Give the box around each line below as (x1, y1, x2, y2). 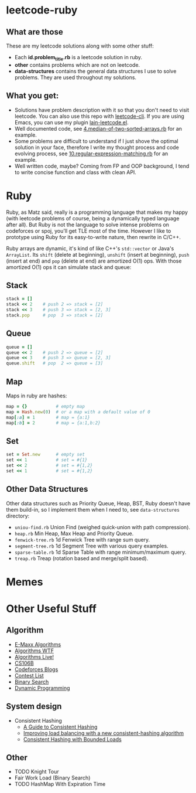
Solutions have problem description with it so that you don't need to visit (14, 106, 190, 113)
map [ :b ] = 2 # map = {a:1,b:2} (6, 420, 101, 426)
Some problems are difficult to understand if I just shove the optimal (14, 137, 178, 144)
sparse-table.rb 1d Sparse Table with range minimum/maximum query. (14, 549, 187, 556)
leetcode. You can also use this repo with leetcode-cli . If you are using (14, 113, 184, 120)
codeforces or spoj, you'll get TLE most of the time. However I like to (6, 227, 171, 234)
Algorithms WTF (14, 647, 54, 654)
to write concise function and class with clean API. (14, 168, 136, 176)
